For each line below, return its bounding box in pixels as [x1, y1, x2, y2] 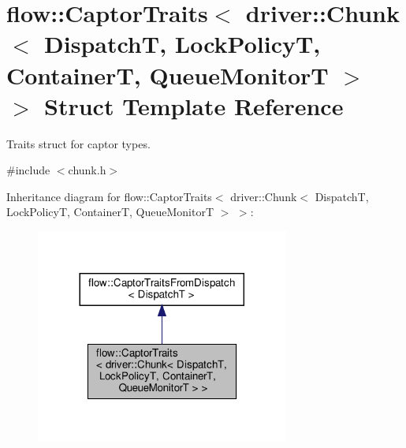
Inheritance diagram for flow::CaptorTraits [6, 188, 212, 204]
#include [6, 162, 50, 178]
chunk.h [68, 162, 106, 178]
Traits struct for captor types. [6, 135, 151, 151]
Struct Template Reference [44, 89, 344, 121]
